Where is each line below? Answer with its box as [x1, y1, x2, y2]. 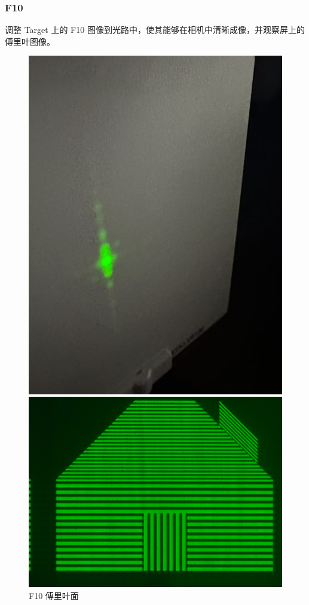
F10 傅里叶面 [29, 589, 79, 601]
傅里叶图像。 [5, 35, 55, 47]
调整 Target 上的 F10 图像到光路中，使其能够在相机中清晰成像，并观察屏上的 [5, 23, 305, 36]
